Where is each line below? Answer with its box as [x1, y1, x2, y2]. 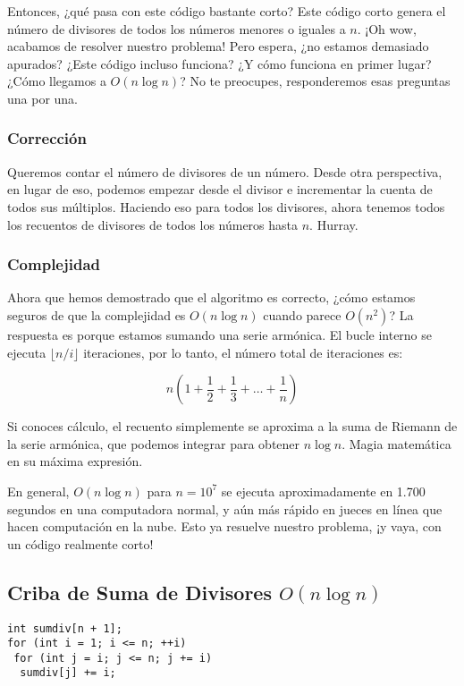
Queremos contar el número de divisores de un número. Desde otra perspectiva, [7, 162, 443, 181]
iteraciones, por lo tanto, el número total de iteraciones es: [83, 343, 403, 361]
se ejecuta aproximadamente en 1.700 [221, 481, 426, 500]
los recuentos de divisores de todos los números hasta [7, 215, 299, 233]
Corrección [7, 127, 87, 149]
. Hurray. [309, 215, 359, 233]
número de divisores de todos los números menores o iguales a [7, 19, 346, 38]
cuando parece [263, 305, 342, 324]
